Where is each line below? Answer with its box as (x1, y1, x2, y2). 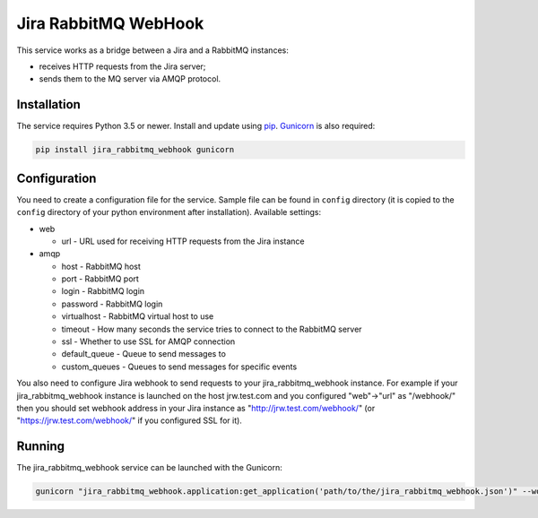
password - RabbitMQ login (61, 298, 163, 309)
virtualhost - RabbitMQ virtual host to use (61, 311, 214, 322)
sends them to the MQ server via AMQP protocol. (39, 73, 221, 84)
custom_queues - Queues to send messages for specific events (61, 361, 298, 372)
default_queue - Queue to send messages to (61, 349, 226, 359)
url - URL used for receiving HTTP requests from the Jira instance (61, 236, 305, 246)
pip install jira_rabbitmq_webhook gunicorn (35, 144, 235, 155)
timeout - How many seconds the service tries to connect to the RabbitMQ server (61, 324, 362, 334)
